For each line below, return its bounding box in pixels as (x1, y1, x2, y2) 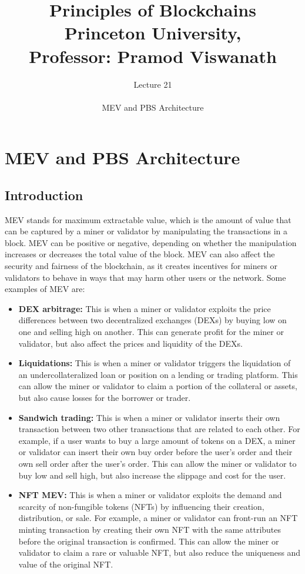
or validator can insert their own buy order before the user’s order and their (18, 446, 293, 458)
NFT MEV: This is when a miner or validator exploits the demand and (18, 489, 282, 501)
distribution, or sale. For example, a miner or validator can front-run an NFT (18, 512, 298, 524)
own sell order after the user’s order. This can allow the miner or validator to (18, 457, 297, 469)
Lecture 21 (133, 78, 172, 90)
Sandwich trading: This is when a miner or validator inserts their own (18, 411, 280, 423)
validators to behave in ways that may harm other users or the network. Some (5, 271, 286, 283)
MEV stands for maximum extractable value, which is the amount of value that (5, 213, 291, 225)
